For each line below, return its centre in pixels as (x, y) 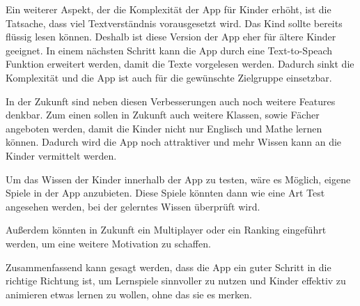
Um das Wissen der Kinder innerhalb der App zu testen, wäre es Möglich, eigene (178, 179)
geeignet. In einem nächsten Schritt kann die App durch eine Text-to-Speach (169, 50)
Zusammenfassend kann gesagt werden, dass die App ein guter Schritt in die (169, 267)
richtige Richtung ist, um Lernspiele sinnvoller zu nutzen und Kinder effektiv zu (176, 281)
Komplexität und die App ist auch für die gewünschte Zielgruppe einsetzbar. (169, 77)
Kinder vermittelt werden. (61, 155)
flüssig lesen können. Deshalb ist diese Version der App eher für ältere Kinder (171, 37)
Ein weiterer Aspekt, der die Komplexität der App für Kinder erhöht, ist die (169, 9)
